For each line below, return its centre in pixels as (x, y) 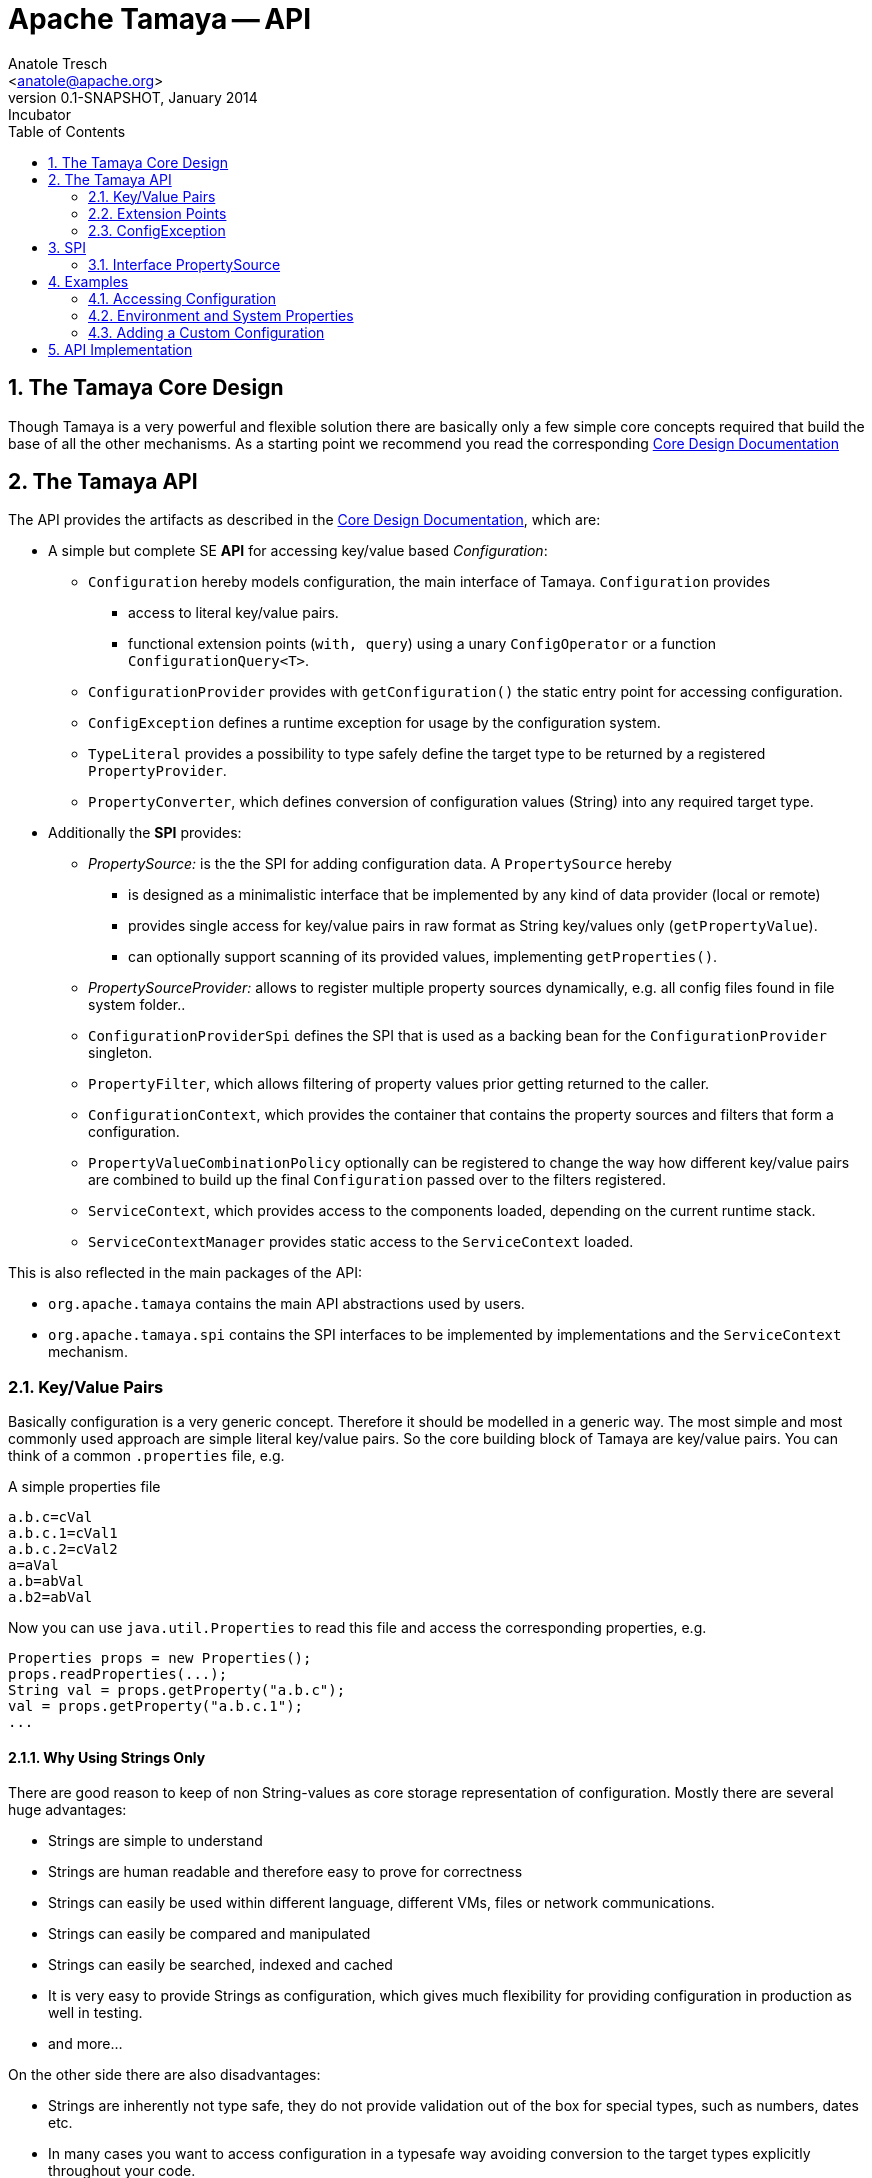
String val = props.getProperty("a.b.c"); (177, 1690)
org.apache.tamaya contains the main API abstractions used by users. (286, 1304)
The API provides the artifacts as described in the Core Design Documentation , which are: (304, 520)
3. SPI (67, 247)
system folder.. (137, 1005)
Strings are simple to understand (155, 1841)
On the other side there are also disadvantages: (164, 2075)
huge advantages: (67, 1810)
